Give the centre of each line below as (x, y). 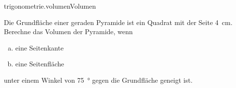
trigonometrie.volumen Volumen (50, 6)
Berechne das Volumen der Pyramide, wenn (68, 31)
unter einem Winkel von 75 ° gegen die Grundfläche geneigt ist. (98, 80)
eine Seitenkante (39, 47)
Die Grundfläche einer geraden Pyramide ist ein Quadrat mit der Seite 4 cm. (118, 22)
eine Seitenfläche (40, 64)
